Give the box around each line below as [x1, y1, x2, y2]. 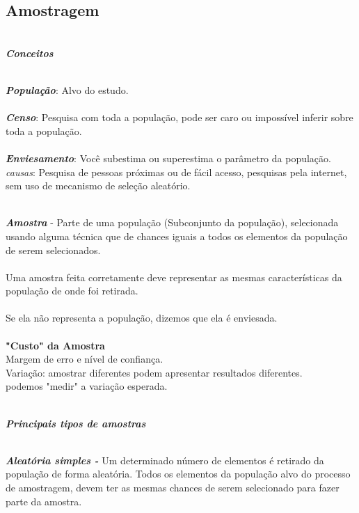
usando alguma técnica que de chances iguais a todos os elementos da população [6, 228, 348, 243]
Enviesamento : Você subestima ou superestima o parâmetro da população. [6, 150, 331, 165]
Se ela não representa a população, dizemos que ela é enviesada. [6, 310, 278, 325]
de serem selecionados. [6, 242, 101, 257]
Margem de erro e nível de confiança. [6, 352, 163, 366]
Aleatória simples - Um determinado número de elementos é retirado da [6, 452, 324, 467]
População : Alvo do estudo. [6, 82, 129, 97]
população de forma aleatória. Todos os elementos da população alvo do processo [6, 466, 351, 481]
